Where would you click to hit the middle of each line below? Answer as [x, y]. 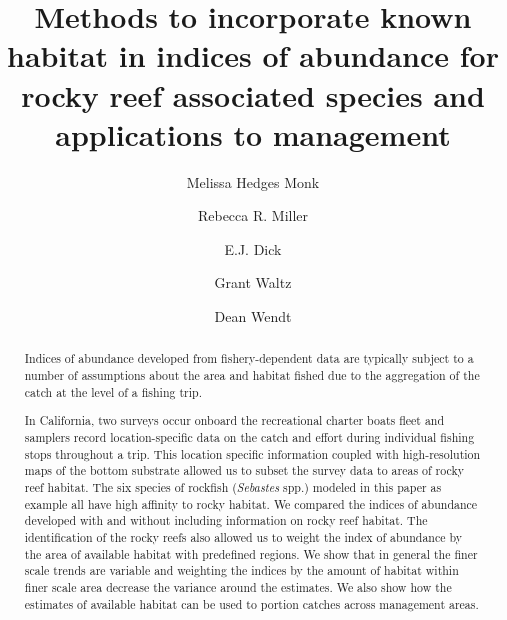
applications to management [253, 133]
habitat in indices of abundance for [253, 55]
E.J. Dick [253, 248]
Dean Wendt [253, 316]
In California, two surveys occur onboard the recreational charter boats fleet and [234, 420]
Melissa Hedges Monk [253, 181]
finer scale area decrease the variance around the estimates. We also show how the [238, 586]
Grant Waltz [253, 282]
